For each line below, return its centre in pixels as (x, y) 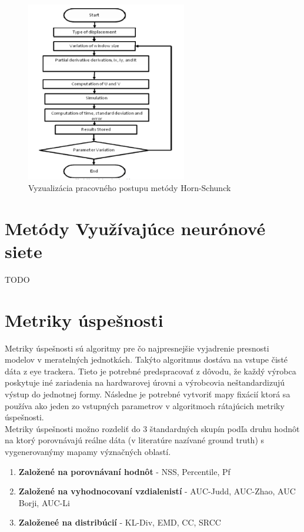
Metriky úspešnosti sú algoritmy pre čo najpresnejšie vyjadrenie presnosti (137, 348)
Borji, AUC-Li (44, 502)
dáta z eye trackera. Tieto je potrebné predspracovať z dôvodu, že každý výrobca (151, 371)
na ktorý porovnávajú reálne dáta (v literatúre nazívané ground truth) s (135, 440)
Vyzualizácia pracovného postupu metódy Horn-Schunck (130, 188)
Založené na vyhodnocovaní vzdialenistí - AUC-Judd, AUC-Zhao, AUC (157, 491)
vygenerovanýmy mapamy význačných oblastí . (88, 451)
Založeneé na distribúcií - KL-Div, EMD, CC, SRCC (120, 522)
